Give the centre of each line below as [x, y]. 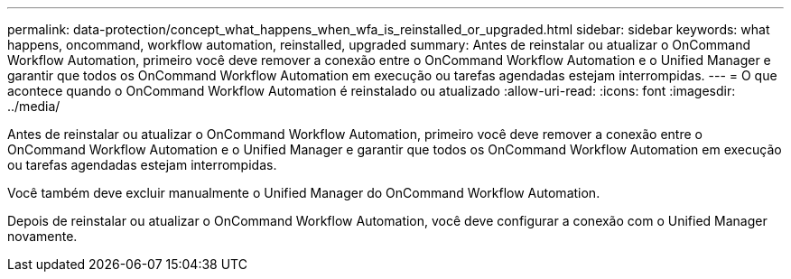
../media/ [34, 106]
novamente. [42, 236]
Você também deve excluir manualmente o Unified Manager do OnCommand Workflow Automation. [304, 193]
